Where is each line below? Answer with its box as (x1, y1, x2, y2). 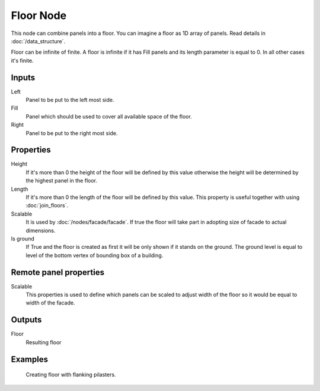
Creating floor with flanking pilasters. (25, 371, 116, 379)
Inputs (11, 72, 36, 82)
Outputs (11, 315, 42, 325)
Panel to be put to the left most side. (25, 97, 114, 104)
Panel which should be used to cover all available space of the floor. (25, 113, 192, 120)
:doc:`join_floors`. (25, 202, 68, 209)
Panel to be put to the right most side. (25, 129, 118, 136)
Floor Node (11, 9, 67, 22)
